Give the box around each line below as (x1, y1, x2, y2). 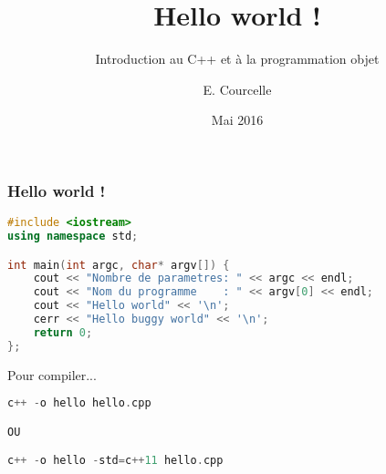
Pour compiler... (7, 365, 97, 384)
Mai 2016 (211, 110, 264, 129)
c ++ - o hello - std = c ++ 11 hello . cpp (7, 454, 224, 468)
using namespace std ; (7, 230, 139, 243)
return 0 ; (33, 325, 93, 339)
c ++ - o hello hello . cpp (7, 397, 151, 410)
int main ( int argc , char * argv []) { (7, 258, 230, 272)
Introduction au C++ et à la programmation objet (95, 49, 380, 68)
